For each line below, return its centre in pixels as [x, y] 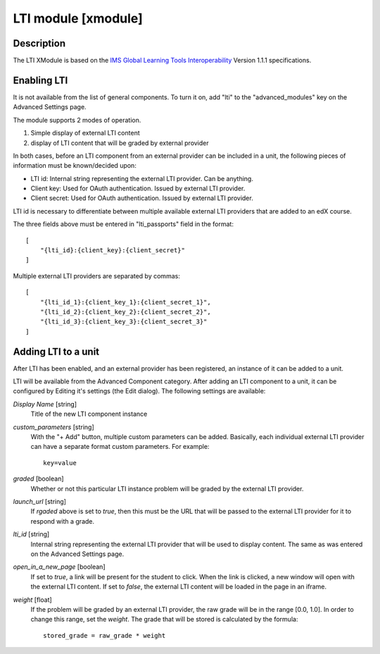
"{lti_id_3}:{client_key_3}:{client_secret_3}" [123, 322]
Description [39, 43]
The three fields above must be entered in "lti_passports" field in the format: [123, 224]
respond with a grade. [63, 521]
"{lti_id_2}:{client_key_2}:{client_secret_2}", [125, 312]
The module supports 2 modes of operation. [77, 120]
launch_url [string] [40, 501]
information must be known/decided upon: [75, 166]
